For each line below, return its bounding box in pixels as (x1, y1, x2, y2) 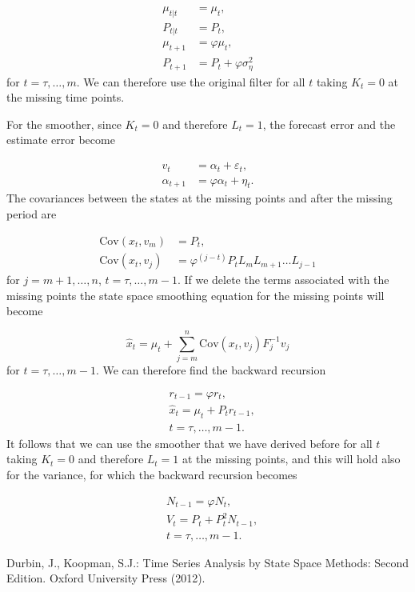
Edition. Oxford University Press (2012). (6, 570, 206, 586)
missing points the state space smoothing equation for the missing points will (6, 286, 385, 303)
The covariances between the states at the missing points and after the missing (6, 190, 393, 206)
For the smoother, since (6, 115, 122, 132)
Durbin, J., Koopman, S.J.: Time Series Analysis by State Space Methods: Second (6, 554, 409, 570)
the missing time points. (6, 89, 125, 106)
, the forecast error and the (262, 115, 396, 132)
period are (6, 205, 57, 222)
